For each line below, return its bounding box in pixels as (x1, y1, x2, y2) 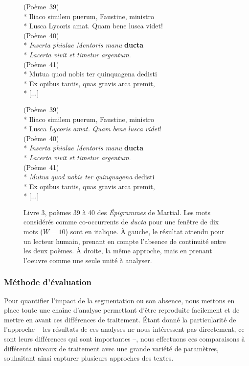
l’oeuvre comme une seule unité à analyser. (23, 255, 152, 265)
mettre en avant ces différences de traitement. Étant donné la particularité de (4, 314, 236, 324)
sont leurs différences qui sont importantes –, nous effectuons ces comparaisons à (4, 334, 245, 344)
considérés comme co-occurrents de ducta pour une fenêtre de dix (23, 217, 219, 227)
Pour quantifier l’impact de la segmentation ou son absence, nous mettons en (4, 295, 235, 305)
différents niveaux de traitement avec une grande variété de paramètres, (4, 343, 219, 353)
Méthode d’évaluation (4, 276, 92, 288)
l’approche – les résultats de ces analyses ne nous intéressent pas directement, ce (4, 324, 245, 334)
